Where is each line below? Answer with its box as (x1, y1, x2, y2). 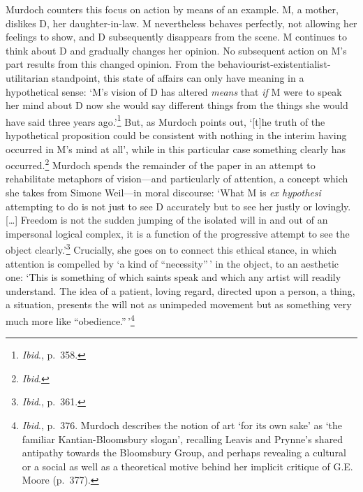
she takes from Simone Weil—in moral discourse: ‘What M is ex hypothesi (6, 185, 321, 200)
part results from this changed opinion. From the (6, 57, 215, 71)
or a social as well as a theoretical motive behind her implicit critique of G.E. (22, 458, 353, 473)
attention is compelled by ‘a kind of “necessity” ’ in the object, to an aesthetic (6, 256, 339, 270)
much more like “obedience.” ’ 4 (6, 312, 135, 328)
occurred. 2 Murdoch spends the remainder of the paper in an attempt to (6, 156, 316, 172)
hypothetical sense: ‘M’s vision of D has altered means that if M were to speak (6, 84, 342, 99)
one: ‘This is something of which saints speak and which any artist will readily (6, 270, 341, 284)
